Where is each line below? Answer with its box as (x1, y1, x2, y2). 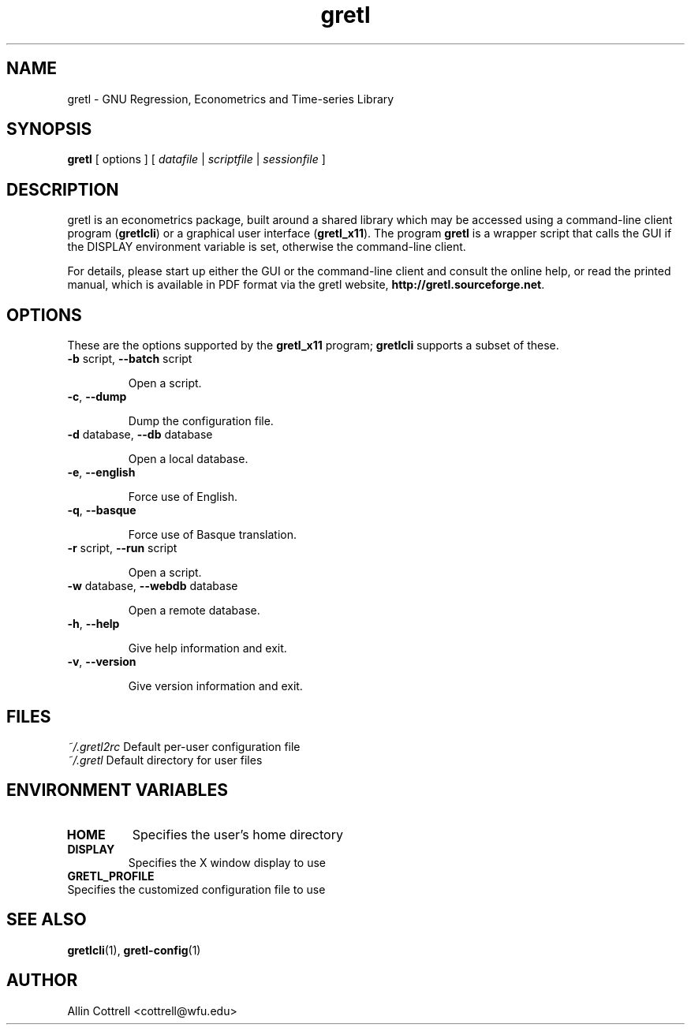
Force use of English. (128, 490, 238, 504)
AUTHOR (6, 970, 78, 991)
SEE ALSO (6, 910, 87, 930)
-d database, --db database (67, 428, 213, 442)
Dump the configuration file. (128, 414, 274, 428)
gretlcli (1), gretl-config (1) (67, 943, 201, 957)
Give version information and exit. (128, 679, 303, 693)
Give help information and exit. (128, 641, 287, 656)
